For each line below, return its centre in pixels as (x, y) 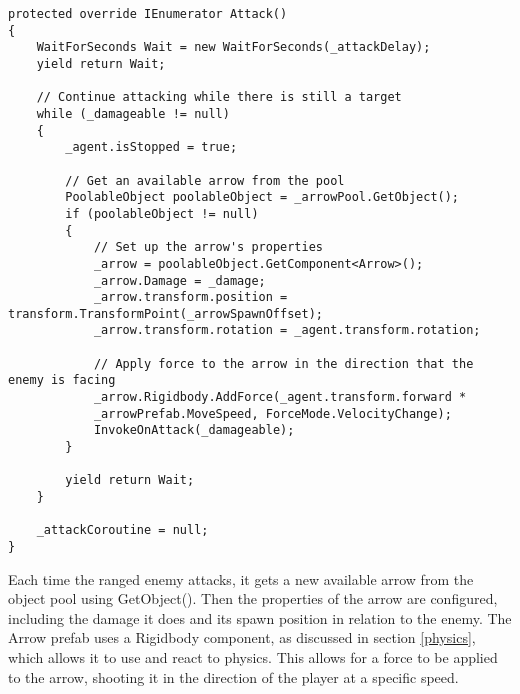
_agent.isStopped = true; (151, 147)
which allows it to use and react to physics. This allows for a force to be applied (253, 657)
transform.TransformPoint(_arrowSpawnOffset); (165, 313)
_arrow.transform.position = (190, 297)
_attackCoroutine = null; (122, 530)
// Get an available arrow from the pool (205, 180)
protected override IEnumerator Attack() (148, 14)
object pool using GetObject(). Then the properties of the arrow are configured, (253, 598)
